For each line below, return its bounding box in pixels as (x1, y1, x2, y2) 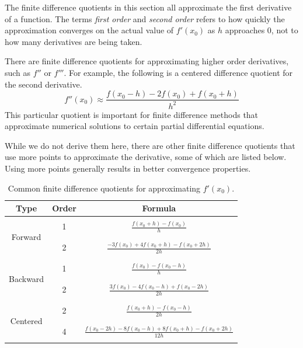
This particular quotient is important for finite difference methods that (5, 108, 259, 120)
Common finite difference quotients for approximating (8, 182, 201, 194)
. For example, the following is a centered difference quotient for (64, 66, 293, 78)
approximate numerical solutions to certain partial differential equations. (5, 120, 264, 132)
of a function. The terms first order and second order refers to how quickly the (5, 12, 285, 25)
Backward (9, 273, 44, 285)
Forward (11, 231, 41, 243)
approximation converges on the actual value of (5, 24, 174, 36)
